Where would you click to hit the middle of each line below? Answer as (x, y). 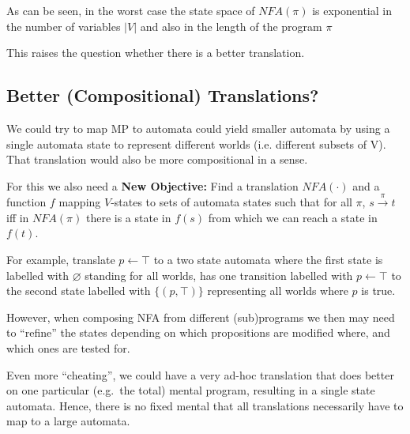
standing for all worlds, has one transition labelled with (219, 275)
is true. (378, 291)
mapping (80, 202)
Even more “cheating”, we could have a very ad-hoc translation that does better (200, 374)
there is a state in (128, 217)
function (26, 202)
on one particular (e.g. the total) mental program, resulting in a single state (191, 390)
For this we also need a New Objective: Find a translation (152, 185)
